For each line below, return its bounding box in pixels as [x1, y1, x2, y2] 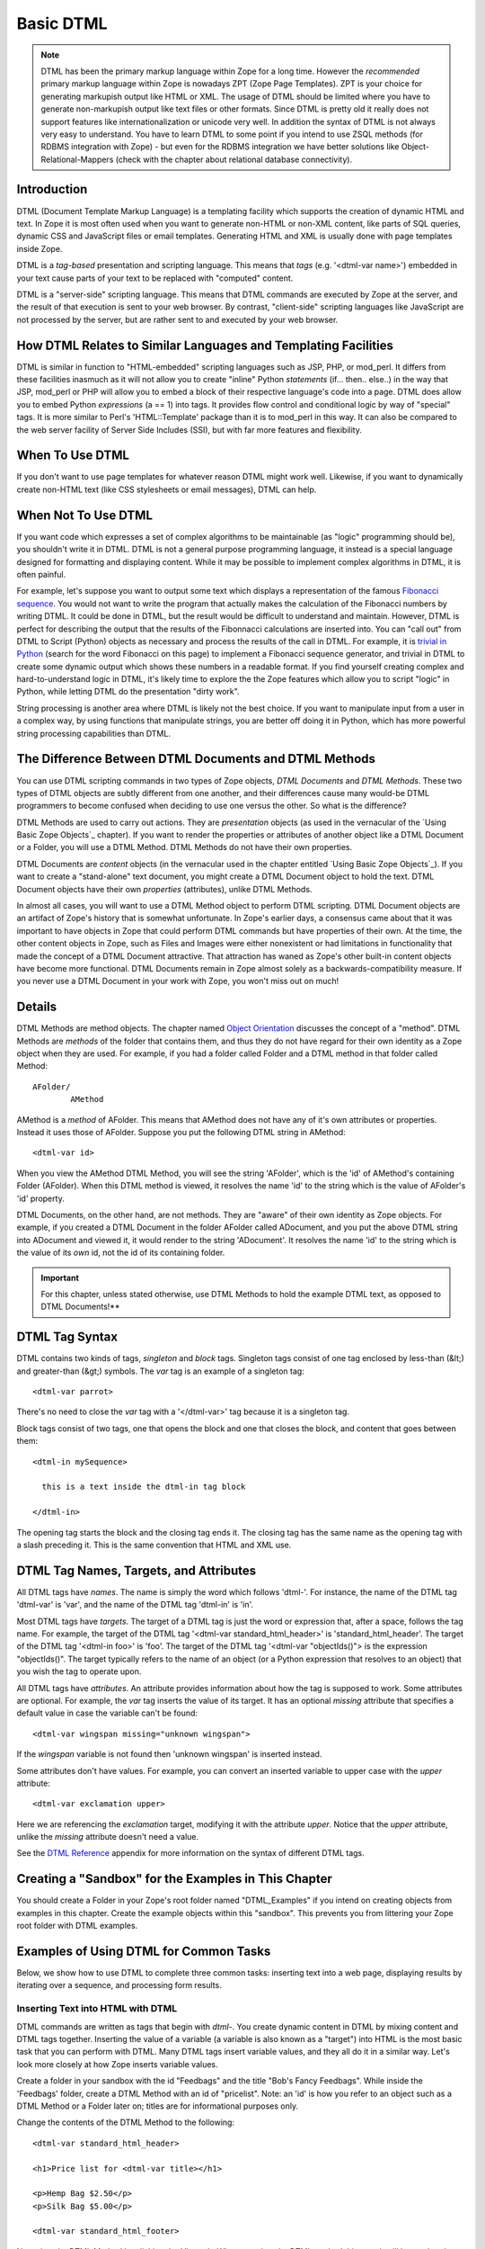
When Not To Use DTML [16, 507, 153, 523]
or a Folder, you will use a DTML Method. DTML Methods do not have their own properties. [16, 842, 353, 853]
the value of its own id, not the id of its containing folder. [16, 1247, 225, 1259]
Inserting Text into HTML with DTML [16, 2003, 178, 2015]
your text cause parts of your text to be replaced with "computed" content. [16, 273, 294, 283]
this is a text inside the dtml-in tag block [41, 1482, 246, 1492]
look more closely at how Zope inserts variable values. [16, 2058, 219, 2069]
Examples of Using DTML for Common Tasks [16, 1943, 271, 1958]
